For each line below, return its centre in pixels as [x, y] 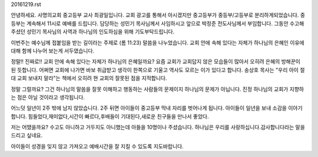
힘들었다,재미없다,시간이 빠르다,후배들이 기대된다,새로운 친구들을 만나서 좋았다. [118, 116]
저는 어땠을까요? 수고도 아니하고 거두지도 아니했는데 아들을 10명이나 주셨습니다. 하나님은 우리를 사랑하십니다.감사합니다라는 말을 [158, 127]
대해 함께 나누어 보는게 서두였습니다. [52, 51]
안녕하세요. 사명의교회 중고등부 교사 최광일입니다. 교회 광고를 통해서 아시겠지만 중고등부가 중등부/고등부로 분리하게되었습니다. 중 [158, 15]
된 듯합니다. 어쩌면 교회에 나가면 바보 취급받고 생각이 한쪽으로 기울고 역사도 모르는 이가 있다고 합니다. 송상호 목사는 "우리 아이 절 [158, 70]
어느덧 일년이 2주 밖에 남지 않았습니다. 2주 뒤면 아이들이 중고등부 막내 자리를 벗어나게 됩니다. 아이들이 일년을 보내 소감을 [149, 108]
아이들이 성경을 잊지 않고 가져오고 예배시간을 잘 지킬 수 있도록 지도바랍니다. [97, 146]
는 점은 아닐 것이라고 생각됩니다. [48, 97]
